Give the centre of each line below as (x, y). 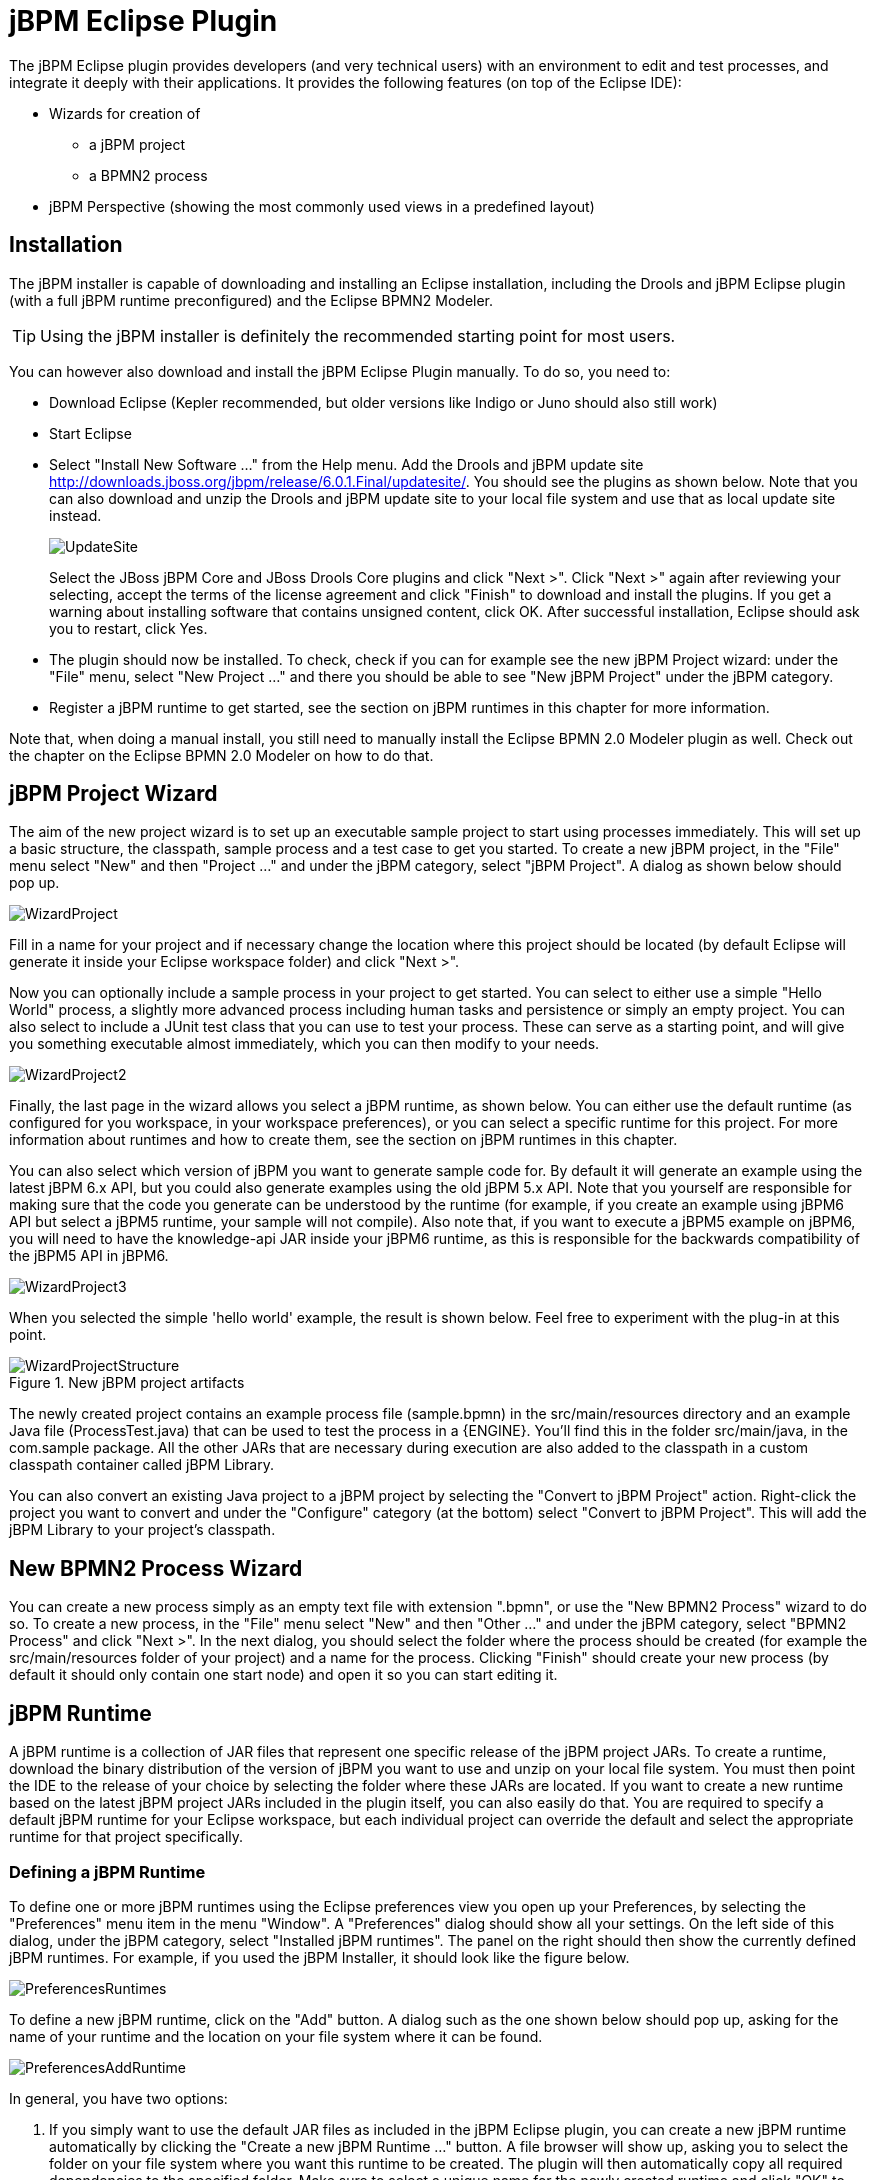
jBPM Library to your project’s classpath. (142, 1530)
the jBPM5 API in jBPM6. (89, 1256)
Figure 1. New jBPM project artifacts (127, 1383)
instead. (75, 515)
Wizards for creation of (125, 113)
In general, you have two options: (118, 2098)
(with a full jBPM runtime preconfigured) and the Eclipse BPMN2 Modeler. (251, 300)
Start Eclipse (90, 433)
